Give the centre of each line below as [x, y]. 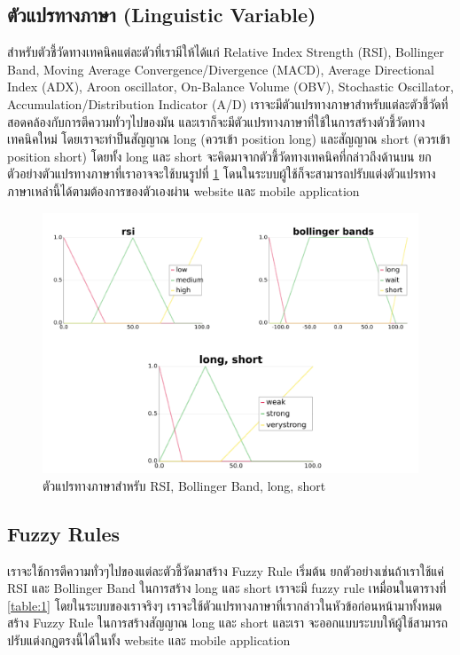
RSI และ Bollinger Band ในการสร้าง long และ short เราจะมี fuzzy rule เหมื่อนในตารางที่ [227, 588]
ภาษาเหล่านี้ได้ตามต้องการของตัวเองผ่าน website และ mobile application [183, 190]
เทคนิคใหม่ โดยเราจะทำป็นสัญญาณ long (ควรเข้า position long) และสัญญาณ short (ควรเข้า [229, 139]
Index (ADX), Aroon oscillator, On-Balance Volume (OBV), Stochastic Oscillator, [230, 87]
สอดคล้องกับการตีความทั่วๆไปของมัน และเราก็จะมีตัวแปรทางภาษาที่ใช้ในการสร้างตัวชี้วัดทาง [216, 121]
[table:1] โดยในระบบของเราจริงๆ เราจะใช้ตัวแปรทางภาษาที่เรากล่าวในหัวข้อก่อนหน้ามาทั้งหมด [225, 605]
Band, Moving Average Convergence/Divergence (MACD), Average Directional [221, 69]
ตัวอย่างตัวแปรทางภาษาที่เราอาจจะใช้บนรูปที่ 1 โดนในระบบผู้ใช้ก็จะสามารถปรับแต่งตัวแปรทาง [222, 174]
